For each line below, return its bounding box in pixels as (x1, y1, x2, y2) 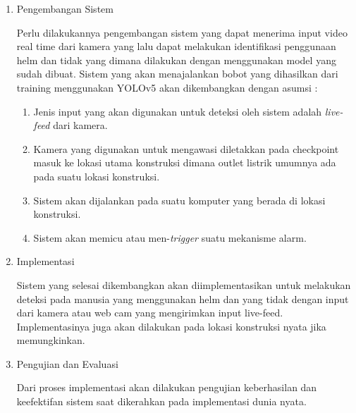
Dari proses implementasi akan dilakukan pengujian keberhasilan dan (16, 380, 317, 395)
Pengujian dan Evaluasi (16, 356, 118, 371)
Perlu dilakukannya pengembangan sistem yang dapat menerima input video (16, 25, 348, 39)
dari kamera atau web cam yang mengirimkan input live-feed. (16, 305, 283, 320)
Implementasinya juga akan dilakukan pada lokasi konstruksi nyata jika (16, 319, 326, 333)
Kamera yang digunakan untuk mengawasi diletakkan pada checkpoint (33, 141, 339, 156)
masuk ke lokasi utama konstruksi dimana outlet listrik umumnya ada (33, 155, 336, 170)
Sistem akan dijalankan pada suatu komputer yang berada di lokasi (33, 192, 326, 207)
